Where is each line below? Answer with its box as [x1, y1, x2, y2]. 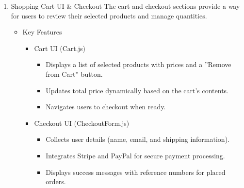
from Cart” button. [46, 68, 103, 79]
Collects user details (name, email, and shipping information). [46, 134, 229, 144]
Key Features [22, 27, 62, 37]
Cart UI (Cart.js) [34, 43, 85, 53]
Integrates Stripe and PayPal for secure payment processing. [46, 150, 225, 160]
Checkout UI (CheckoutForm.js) [34, 118, 130, 128]
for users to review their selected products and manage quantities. [11, 10, 207, 20]
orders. [46, 176, 66, 187]
